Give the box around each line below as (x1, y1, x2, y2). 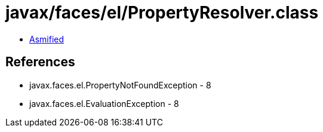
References (5, 54, 75, 70)
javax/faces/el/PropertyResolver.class (5, 2, 319, 23)
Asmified (29, 33, 64, 44)
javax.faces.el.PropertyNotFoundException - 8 (29, 79, 211, 90)
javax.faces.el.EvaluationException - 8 (29, 98, 179, 109)
